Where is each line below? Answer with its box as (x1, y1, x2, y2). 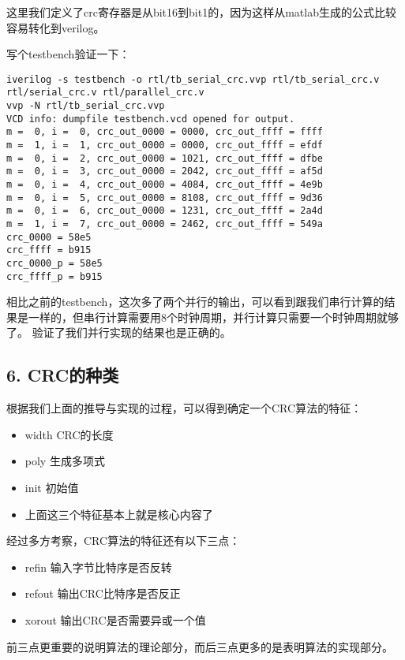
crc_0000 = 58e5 (6, 231, 92, 243)
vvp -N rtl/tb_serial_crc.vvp (6, 100, 165, 112)
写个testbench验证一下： (6, 46, 130, 62)
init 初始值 (24, 479, 79, 496)
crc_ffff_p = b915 (6, 270, 103, 282)
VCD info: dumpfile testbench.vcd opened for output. (6, 113, 295, 125)
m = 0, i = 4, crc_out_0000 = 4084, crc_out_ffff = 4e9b (6, 179, 323, 191)
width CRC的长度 (24, 426, 114, 442)
